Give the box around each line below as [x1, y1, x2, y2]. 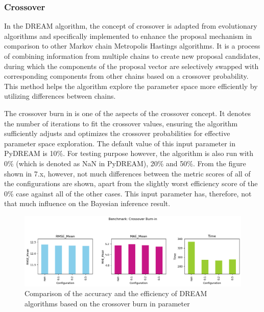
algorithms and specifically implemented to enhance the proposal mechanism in [4, 30, 252, 41]
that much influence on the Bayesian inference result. [4, 198, 171, 209]
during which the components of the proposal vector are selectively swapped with [4, 60, 259, 71]
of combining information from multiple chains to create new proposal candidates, [4, 51, 260, 61]
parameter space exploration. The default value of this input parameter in [4, 138, 236, 148]
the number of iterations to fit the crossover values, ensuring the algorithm [4, 118, 238, 128]
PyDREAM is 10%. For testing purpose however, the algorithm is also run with [4, 148, 254, 159]
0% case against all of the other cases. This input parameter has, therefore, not [4, 188, 252, 198]
